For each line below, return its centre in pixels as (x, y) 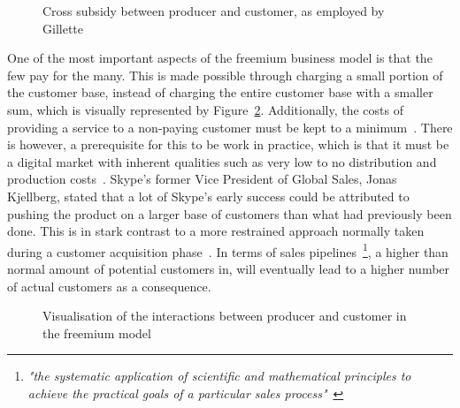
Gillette (63, 28)
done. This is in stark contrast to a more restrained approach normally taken (216, 231)
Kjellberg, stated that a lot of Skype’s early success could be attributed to (208, 196)
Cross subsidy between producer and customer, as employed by (214, 11)
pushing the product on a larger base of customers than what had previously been (230, 213)
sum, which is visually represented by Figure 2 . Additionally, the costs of (206, 109)
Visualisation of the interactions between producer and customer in (225, 316)
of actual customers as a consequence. (109, 286)
